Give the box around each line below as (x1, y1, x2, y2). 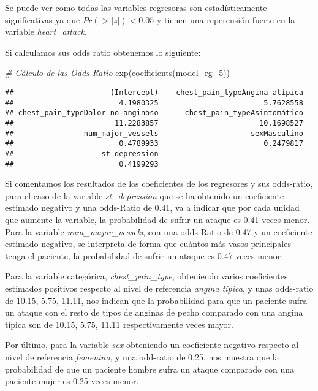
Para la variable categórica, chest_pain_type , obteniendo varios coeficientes (5, 270, 288, 283)
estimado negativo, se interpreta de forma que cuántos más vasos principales (5, 237, 291, 250)
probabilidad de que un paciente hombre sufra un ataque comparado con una (5, 362, 295, 375)
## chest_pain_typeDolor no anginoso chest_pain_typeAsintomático (5, 108, 303, 118)
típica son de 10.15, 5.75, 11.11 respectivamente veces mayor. (5, 317, 233, 330)
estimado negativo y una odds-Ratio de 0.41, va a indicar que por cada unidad (5, 201, 300, 214)
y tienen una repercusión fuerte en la (156, 13, 295, 26)
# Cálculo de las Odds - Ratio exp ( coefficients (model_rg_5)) (5, 66, 230, 79)
